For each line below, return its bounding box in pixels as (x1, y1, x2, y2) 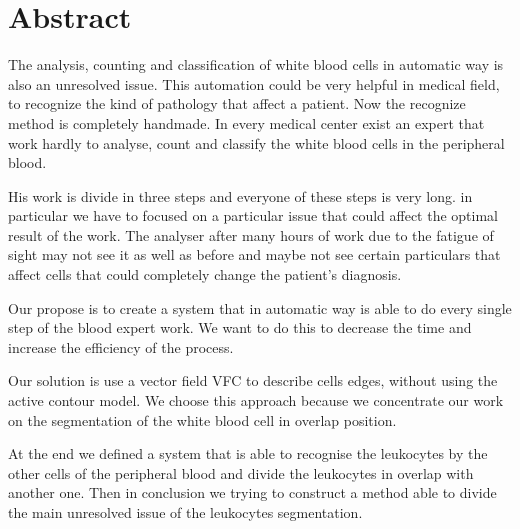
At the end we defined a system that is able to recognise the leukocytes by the (8, 443, 488, 464)
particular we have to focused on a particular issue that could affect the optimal (8, 205, 498, 226)
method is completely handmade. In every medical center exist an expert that (8, 112, 485, 133)
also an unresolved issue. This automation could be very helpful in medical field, (8, 73, 500, 94)
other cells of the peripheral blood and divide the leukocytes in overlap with (8, 462, 474, 483)
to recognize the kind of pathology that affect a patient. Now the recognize (8, 93, 466, 114)
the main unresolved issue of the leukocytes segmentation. (8, 502, 363, 522)
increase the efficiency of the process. (8, 336, 234, 357)
